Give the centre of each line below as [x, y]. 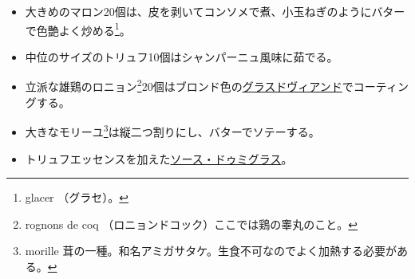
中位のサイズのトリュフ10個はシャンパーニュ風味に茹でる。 [182, 56]
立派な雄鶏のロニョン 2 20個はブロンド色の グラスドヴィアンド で [189, 85]
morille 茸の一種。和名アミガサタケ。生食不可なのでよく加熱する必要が [211, 251]
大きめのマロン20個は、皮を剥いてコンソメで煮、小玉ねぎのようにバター [215, 11]
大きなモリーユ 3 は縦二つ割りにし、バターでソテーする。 [172, 130]
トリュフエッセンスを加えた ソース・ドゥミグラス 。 [159, 158]
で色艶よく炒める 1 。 [78, 29]
